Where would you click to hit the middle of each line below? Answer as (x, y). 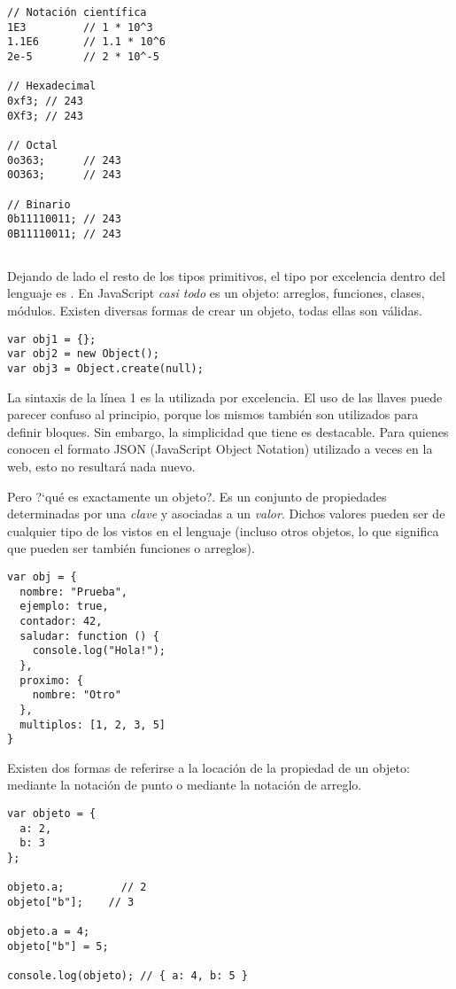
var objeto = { (52, 814)
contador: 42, (61, 621)
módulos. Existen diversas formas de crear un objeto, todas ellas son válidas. (215, 311)
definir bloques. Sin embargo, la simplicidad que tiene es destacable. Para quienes (228, 431)
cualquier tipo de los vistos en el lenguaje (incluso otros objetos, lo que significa (223, 530)
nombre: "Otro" (77, 695)
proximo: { (51, 680)
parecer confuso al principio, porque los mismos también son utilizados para (213, 414)
